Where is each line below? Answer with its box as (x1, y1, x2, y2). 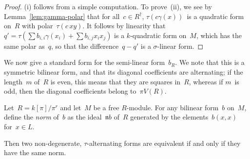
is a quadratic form (187, 11, 244, 21)
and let (60, 102, 81, 112)
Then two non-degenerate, (4, 138, 82, 148)
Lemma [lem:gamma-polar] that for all (4, 11, 120, 21)
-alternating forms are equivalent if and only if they (87, 138, 241, 148)
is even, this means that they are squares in (50, 76, 181, 86)
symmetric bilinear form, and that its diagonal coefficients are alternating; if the (4, 66, 243, 77)
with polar (22, 20, 53, 31)
